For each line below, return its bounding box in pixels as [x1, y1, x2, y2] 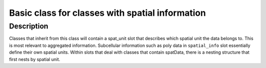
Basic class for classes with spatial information [9, 7, 206, 18]
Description [9, 22, 49, 31]
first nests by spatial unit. [9, 56, 61, 62]
